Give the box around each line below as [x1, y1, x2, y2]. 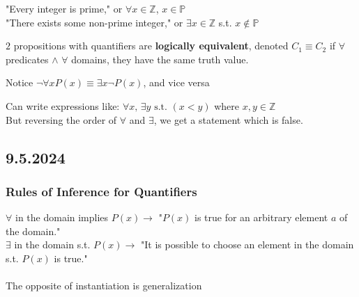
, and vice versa [143, 75, 210, 90]
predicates [6, 51, 49, 66]
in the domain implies [15, 210, 109, 225]
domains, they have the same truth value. [71, 51, 249, 66]
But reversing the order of [6, 112, 117, 127]
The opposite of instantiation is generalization [6, 278, 202, 293]
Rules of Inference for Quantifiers [6, 182, 197, 200]
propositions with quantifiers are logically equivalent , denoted [13, 38, 289, 53]
